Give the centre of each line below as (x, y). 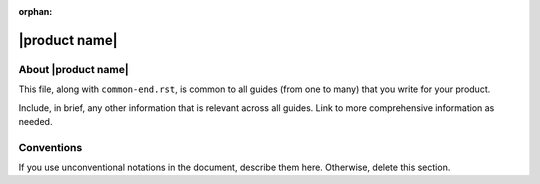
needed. (35, 121)
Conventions (50, 147)
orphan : (35, 11)
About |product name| (73, 69)
